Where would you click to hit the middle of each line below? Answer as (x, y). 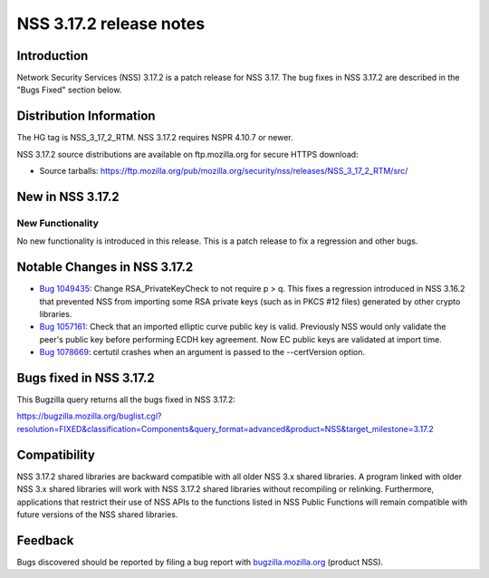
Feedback (45, 540)
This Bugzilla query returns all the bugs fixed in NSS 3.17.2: (126, 400)
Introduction (53, 56)
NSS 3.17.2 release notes (111, 24)
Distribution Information (86, 116)
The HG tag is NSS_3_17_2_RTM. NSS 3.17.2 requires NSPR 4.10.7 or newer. (155, 138)
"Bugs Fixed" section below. (69, 90)
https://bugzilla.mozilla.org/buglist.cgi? (89, 416)
